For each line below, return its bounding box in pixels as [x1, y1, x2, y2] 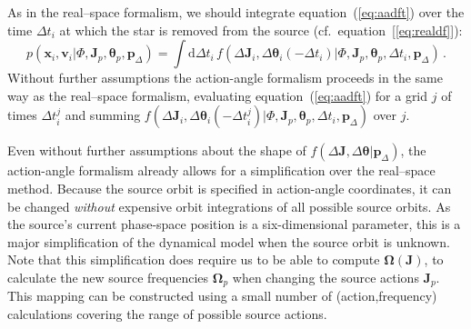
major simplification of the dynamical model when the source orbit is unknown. [7, 232, 450, 251]
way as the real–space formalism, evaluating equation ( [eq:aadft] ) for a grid [7, 85, 428, 105]
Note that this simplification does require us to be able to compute [7, 250, 380, 269]
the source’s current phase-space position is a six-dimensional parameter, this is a [7, 214, 461, 234]
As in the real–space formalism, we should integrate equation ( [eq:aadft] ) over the [7, 3, 465, 21]
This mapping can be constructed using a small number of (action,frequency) [7, 286, 437, 305]
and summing [65, 105, 141, 125]
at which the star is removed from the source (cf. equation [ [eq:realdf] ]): [59, 20, 463, 39]
